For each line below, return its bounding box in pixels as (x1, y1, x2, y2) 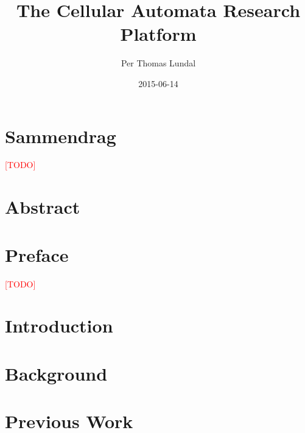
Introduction (5, 313, 113, 338)
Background (5, 361, 108, 385)
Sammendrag (5, 123, 116, 148)
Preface (5, 242, 69, 267)
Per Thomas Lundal (121, 57, 196, 69)
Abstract (5, 194, 80, 219)
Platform (120, 21, 197, 46)
